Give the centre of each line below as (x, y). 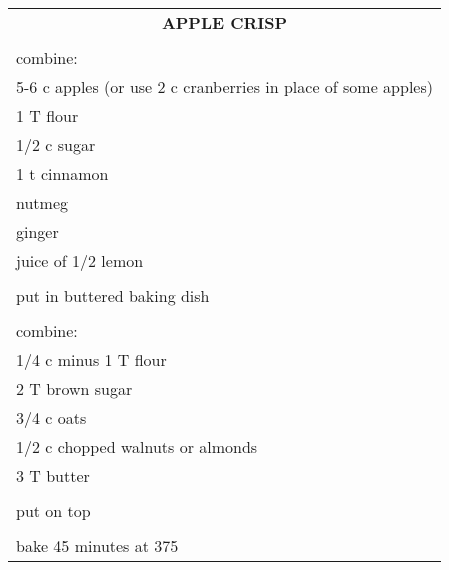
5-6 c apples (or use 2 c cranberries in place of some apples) (224, 86)
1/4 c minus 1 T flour (91, 359)
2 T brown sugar (74, 388)
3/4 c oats (51, 417)
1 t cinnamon (62, 173)
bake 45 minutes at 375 (97, 545)
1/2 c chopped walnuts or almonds (137, 446)
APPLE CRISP (224, 22)
